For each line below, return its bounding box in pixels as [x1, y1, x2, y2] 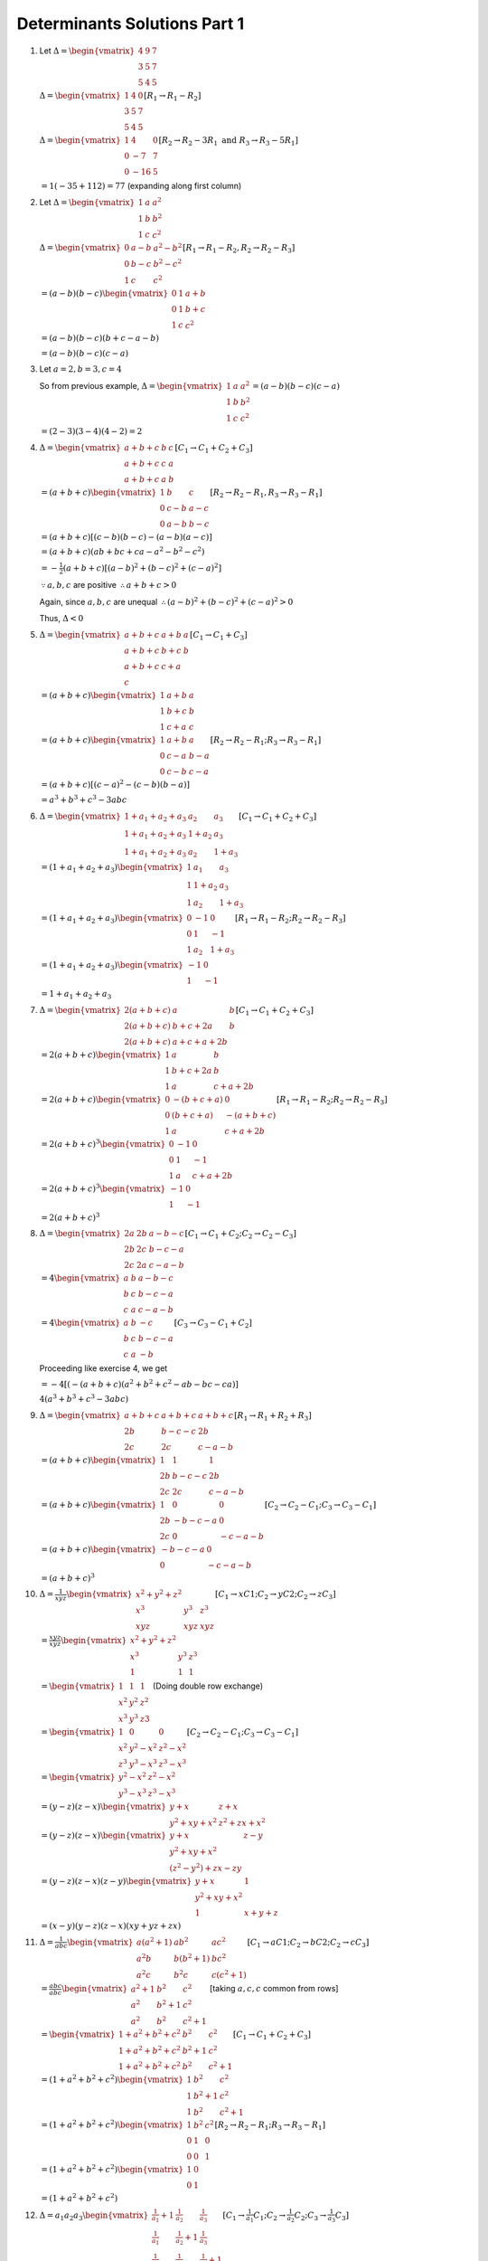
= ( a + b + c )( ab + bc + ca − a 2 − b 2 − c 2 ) [41, 545, 205, 557]
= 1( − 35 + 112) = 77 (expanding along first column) [41, 180, 242, 191]
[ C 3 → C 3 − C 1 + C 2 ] [174, 1318, 252, 1330]
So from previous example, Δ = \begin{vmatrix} [39, 380, 223, 391]
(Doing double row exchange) [152, 1680, 264, 1691]
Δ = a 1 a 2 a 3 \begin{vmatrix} [39, 2209, 149, 2222]
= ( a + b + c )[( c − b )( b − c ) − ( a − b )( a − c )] [41, 532, 212, 542]
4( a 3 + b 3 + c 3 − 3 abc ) [39, 1393, 129, 1405]
